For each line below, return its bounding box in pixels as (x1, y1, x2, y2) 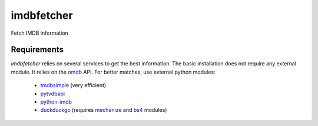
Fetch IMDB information (11, 29, 69, 37)
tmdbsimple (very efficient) (40, 82, 107, 89)
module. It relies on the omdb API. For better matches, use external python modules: (11, 68, 216, 75)
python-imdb (40, 98, 72, 105)
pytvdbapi (40, 90, 65, 97)
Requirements (11, 45, 64, 55)
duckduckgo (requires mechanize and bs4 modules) (40, 107, 167, 114)
